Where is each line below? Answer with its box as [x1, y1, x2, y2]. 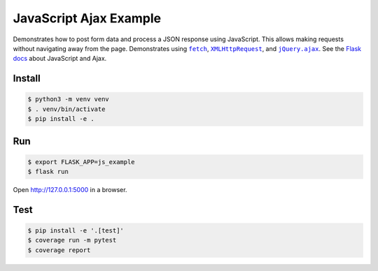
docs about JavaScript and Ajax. [13, 54, 107, 63]
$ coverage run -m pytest [27, 236, 117, 244]
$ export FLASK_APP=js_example [27, 158, 136, 166]
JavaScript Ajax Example [13, 10, 161, 26]
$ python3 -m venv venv [27, 95, 110, 103]
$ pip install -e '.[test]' [27, 227, 124, 235]
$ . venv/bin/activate [27, 105, 106, 113]
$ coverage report [27, 246, 91, 254]
